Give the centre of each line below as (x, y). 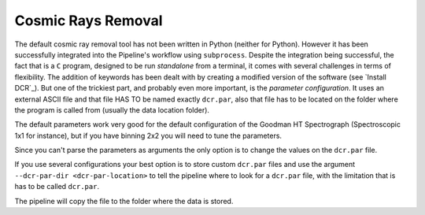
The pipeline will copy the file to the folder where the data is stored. (124, 201)
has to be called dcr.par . (57, 187)
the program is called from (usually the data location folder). (112, 109)
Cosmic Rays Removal (89, 20)
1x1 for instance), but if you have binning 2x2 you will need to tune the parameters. (148, 135)
